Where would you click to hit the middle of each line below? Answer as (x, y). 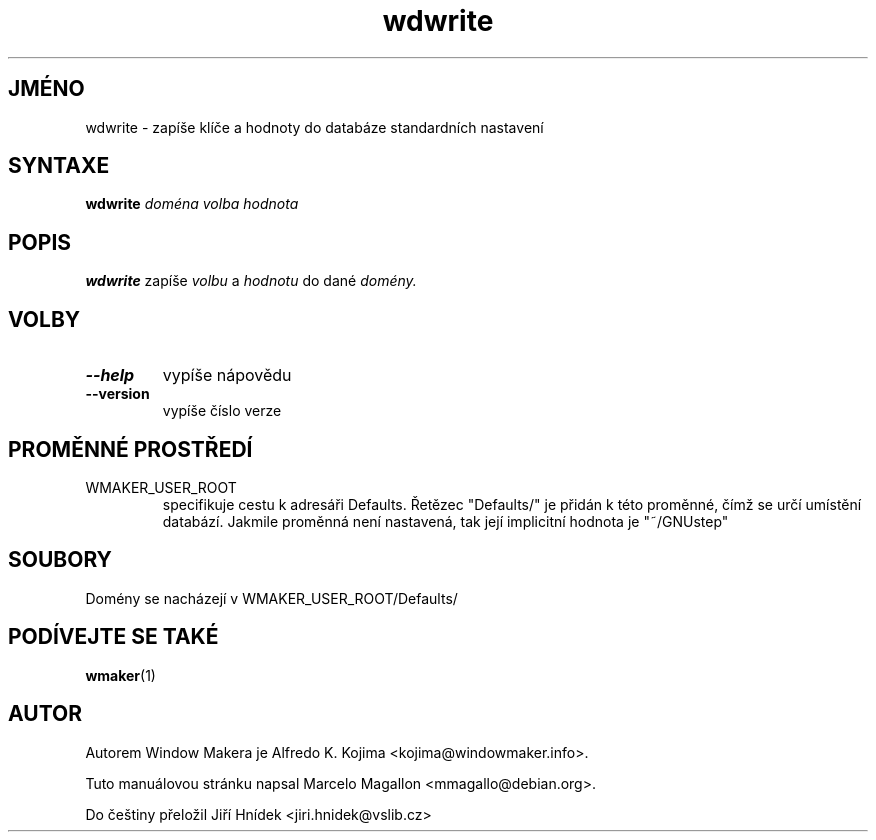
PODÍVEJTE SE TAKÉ (113, 637)
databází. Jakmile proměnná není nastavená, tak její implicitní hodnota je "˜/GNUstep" (445, 521)
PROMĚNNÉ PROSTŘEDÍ (130, 449)
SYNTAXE (59, 166)
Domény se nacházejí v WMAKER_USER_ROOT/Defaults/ (271, 598)
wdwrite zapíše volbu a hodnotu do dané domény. (251, 281)
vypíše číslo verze (222, 411)
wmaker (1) (120, 675)
